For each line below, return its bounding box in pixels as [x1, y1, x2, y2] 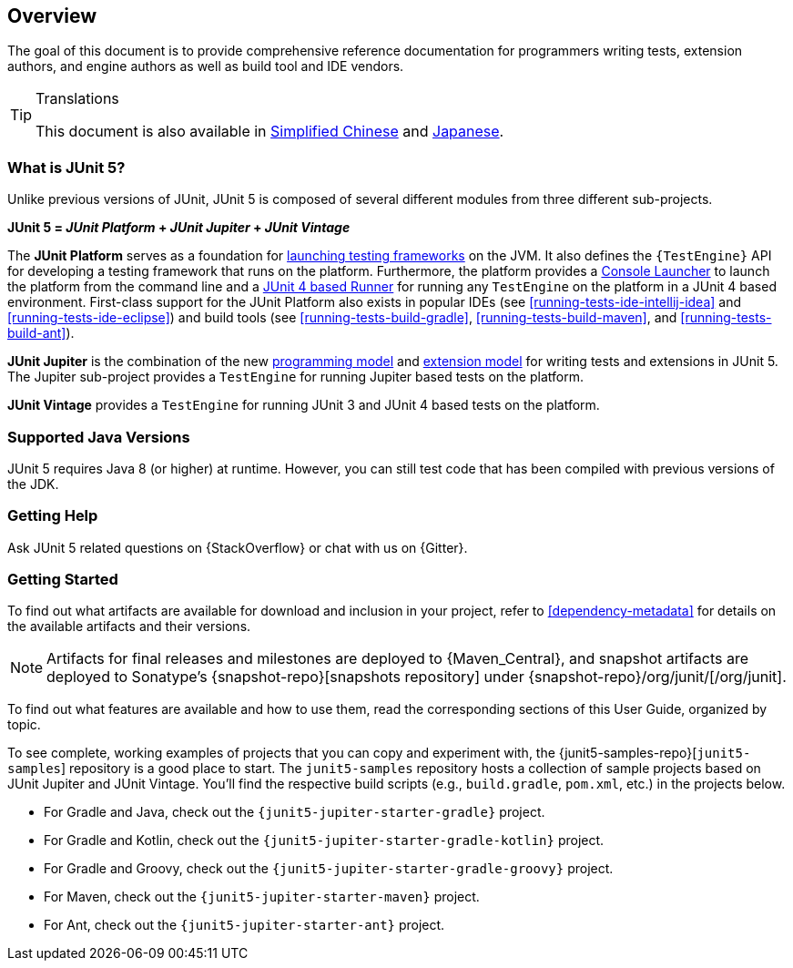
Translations [36, 89, 119, 108]
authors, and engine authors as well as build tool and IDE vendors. [7, 58, 404, 75]
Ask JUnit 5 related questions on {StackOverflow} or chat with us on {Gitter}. [7, 539, 468, 555]
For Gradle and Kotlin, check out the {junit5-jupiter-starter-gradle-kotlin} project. [44, 832, 605, 849]
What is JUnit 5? [7, 158, 126, 177]
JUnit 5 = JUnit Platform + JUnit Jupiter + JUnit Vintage [7, 219, 351, 236]
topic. [7, 717, 41, 733]
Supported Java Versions [7, 427, 190, 446]
